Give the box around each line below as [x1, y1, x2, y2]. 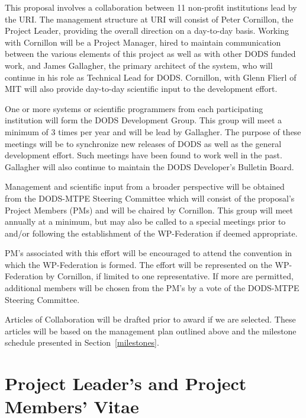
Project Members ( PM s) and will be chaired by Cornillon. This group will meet [5, 203, 293, 216]
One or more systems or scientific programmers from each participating [5, 102, 263, 114]
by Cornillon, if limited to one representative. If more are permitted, [46, 270, 294, 282]
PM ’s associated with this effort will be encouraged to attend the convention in [5, 247, 292, 259]
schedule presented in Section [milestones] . [5, 336, 159, 349]
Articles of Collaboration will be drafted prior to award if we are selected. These [5, 313, 296, 326]
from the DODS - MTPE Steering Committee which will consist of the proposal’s [5, 192, 295, 204]
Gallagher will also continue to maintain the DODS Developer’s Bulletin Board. [5, 160, 294, 173]
